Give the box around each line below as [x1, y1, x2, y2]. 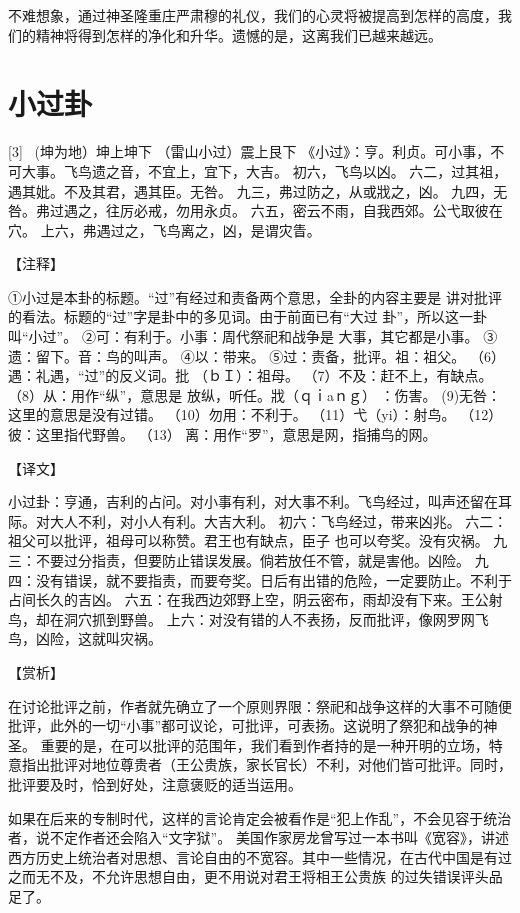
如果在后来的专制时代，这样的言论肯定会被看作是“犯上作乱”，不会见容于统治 [8, 807, 512, 828]
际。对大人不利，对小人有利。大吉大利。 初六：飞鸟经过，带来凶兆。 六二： [8, 510, 508, 531]
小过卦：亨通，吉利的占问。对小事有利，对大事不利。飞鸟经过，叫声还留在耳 [8, 491, 512, 512]
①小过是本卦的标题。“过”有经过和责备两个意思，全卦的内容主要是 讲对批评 [8, 286, 502, 307]
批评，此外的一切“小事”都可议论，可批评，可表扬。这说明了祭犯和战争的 [8, 715, 484, 736]
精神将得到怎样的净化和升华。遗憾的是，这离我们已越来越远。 [35, 24, 442, 45]
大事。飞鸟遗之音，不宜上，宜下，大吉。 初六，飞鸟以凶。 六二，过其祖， [21, 160, 508, 181]
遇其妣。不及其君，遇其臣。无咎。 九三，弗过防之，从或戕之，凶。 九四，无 [8, 180, 508, 201]
